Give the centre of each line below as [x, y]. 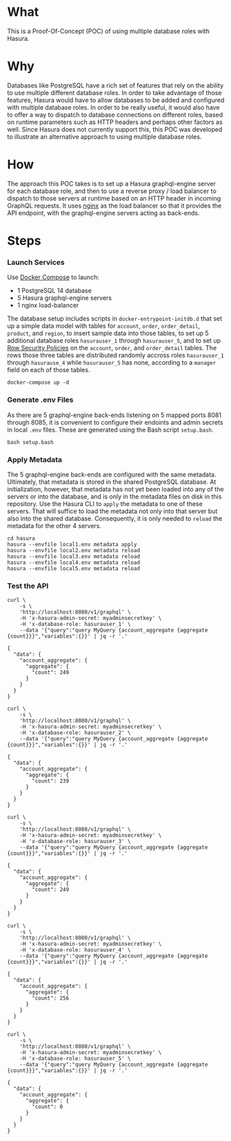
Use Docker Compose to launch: [53, 277]
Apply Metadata [35, 459]
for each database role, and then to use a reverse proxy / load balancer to [112, 191]
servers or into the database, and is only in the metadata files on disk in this [114, 496]
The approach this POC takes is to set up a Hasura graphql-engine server [111, 183]
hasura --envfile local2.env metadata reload [73, 550]
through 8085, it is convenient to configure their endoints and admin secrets [115, 422]
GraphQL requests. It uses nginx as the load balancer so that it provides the [114, 205]
